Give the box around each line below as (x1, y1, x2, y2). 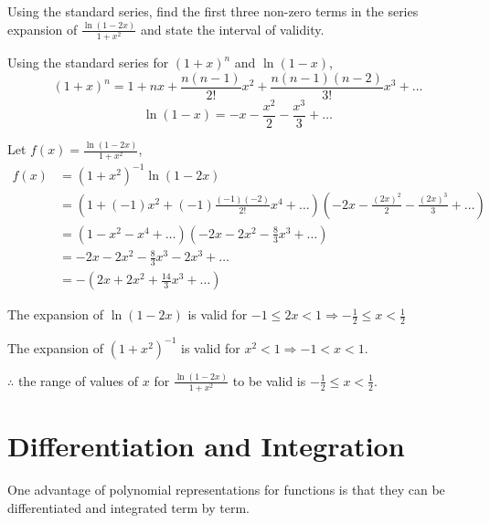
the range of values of (17, 371, 139, 390)
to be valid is (232, 371, 306, 390)
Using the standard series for (7, 53, 169, 72)
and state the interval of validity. (140, 19, 325, 38)
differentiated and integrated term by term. (7, 497, 250, 517)
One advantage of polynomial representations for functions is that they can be (7, 480, 445, 499)
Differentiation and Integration (7, 427, 405, 465)
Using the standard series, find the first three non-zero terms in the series (7, 2, 419, 20)
